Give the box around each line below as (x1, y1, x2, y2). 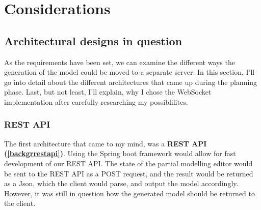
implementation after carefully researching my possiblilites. (4, 96, 188, 107)
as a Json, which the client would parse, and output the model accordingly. (4, 178, 239, 189)
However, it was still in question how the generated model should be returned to (4, 188, 255, 198)
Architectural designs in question (4, 33, 182, 48)
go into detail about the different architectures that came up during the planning (4, 76, 257, 87)
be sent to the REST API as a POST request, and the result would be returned (4, 168, 253, 178)
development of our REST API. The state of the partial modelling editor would (4, 158, 253, 168)
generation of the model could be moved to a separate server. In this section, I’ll (4, 67, 255, 77)
